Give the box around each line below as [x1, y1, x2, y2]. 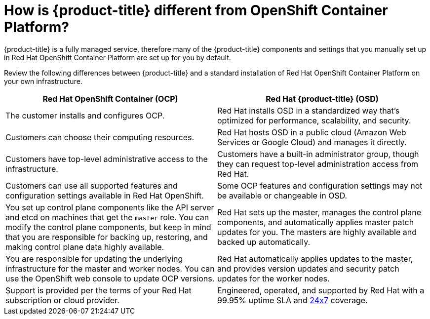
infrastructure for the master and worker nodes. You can [5, 263, 215, 274]
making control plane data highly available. [5, 241, 164, 252]
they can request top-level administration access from [217, 159, 419, 169]
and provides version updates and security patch [217, 263, 399, 274]
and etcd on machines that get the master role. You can [5, 212, 209, 222]
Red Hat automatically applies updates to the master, [217, 253, 413, 264]
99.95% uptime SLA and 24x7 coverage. [217, 295, 368, 305]
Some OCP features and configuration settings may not [217, 180, 423, 191]
